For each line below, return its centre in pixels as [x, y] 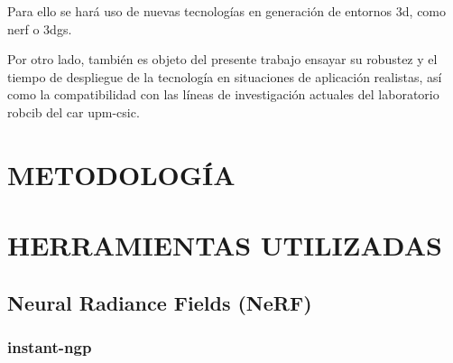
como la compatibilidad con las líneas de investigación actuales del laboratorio [223, 94]
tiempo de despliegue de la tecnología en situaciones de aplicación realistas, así [225, 76]
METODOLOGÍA [121, 174]
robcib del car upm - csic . [74, 112]
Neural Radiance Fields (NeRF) [160, 302]
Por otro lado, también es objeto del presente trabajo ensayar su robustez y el [222, 59]
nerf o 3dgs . [40, 28]
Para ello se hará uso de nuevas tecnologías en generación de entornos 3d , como [227, 11]
